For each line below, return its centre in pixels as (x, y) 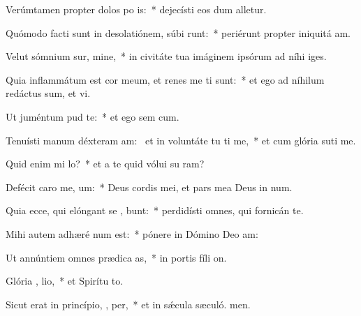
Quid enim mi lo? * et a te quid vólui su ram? (105, 164)
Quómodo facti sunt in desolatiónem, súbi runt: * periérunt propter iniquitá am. (178, 32)
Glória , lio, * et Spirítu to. (65, 281)
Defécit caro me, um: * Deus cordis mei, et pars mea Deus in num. (149, 187)
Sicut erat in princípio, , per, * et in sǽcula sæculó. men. (128, 304)
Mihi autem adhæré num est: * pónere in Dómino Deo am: (132, 233)
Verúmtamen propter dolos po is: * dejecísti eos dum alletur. (136, 9)
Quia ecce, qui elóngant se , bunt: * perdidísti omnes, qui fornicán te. (155, 210)
